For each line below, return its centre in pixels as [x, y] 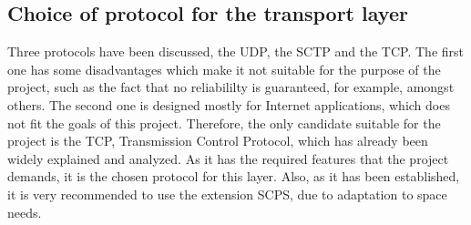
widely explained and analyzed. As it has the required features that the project [228, 158]
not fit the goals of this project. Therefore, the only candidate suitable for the [224, 123]
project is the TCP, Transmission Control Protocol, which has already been [218, 141]
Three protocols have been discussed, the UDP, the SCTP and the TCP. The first [235, 51]
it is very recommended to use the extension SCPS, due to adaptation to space [227, 194]
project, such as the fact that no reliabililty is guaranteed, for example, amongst [231, 87]
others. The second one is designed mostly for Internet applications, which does [229, 104]
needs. [25, 212]
